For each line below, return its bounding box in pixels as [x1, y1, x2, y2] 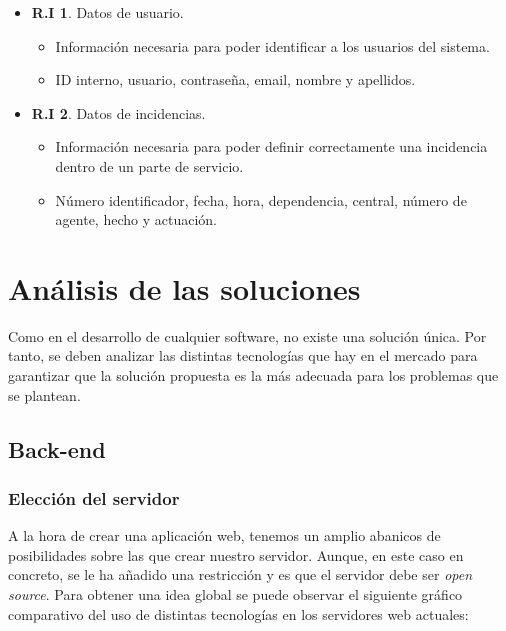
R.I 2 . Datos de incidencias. [31, 102, 206, 123]
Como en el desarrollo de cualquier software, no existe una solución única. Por [8, 325, 487, 346]
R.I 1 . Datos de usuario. [31, 2, 184, 22]
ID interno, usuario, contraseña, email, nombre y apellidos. [55, 69, 416, 90]
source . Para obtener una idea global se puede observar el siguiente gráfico [8, 584, 463, 605]
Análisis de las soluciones [8, 267, 361, 308]
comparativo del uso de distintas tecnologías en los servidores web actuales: [8, 603, 469, 624]
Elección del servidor [8, 485, 180, 510]
